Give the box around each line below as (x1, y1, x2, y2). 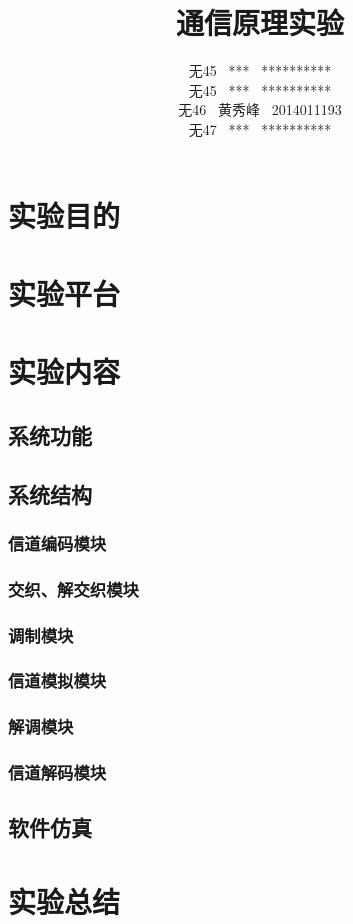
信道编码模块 (8, 530, 107, 555)
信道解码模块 (8, 760, 107, 785)
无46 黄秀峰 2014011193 (178, 99, 342, 120)
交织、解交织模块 (8, 576, 139, 601)
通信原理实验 (175, 2, 344, 43)
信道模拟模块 (8, 668, 107, 693)
